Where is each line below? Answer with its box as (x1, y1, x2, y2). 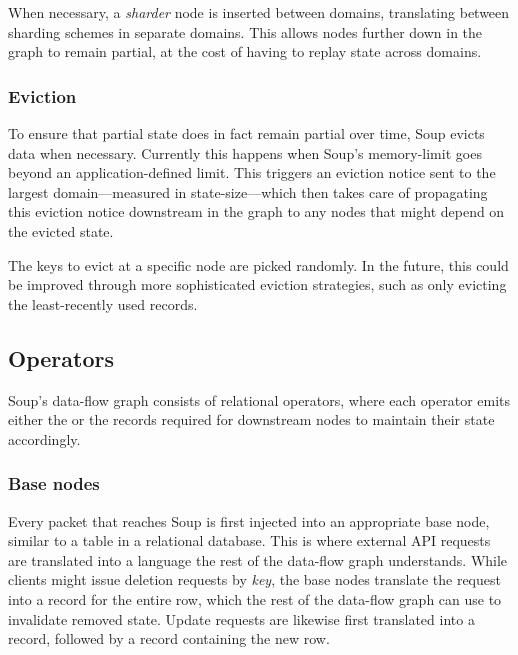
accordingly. (8, 428, 81, 449)
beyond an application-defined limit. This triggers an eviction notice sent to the (8, 162, 496, 183)
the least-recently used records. (8, 293, 198, 314)
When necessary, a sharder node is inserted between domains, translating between (8, 2, 510, 22)
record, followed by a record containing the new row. (8, 628, 330, 649)
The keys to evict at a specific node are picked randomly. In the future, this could (8, 254, 509, 275)
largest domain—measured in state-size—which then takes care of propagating (8, 181, 488, 202)
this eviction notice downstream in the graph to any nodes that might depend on (8, 201, 505, 222)
